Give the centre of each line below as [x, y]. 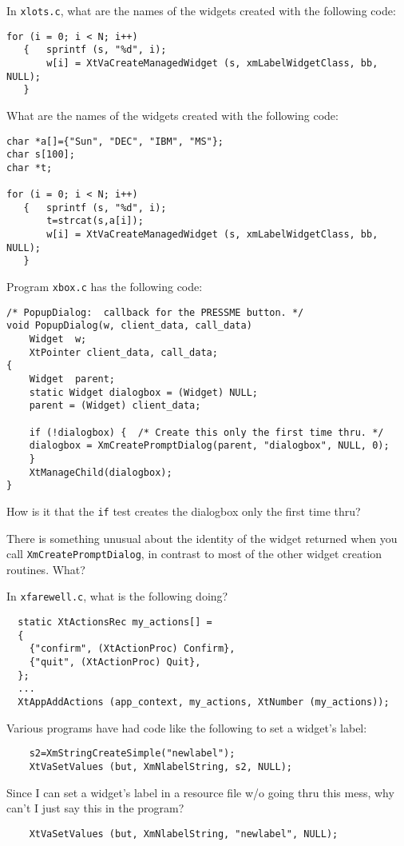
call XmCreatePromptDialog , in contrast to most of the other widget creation [194, 554]
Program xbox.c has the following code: [105, 287]
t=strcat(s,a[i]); [95, 221]
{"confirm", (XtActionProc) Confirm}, [132, 649]
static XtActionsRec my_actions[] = [115, 623]
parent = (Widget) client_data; [115, 406]
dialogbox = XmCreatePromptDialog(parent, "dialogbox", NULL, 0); [209, 446]
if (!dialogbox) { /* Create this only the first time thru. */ [206, 432]
